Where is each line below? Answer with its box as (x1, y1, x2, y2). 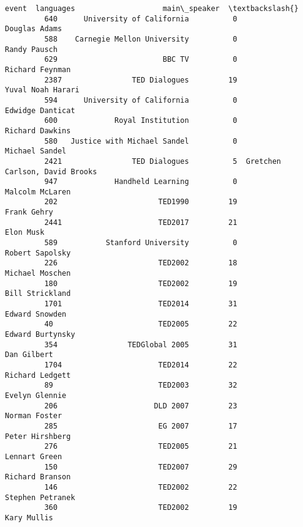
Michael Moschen (5, 269, 71, 278)
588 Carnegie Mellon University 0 (44, 34, 238, 43)
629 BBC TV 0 (44, 55, 238, 64)
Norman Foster (5, 411, 62, 421)
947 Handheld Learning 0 (44, 177, 238, 186)
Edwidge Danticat (5, 106, 75, 115)
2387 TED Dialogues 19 (44, 75, 238, 84)
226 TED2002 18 (44, 259, 238, 268)
